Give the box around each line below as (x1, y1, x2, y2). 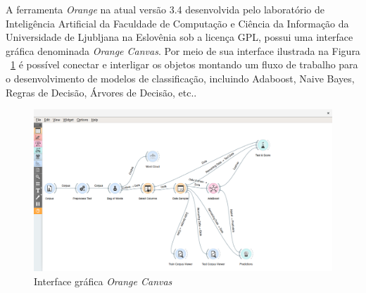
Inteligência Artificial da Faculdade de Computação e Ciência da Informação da (6, 15, 349, 30)
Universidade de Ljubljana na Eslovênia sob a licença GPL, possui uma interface (6, 30, 353, 44)
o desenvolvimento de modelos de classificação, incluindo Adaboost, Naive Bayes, (6, 70, 355, 85)
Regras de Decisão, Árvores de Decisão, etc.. (6, 85, 197, 99)
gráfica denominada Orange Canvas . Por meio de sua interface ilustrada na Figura (6, 43, 360, 58)
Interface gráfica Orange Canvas (34, 273, 172, 288)
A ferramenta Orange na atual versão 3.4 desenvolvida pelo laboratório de (6, 2, 324, 16)
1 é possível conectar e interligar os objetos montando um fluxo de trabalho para (11, 57, 358, 72)
